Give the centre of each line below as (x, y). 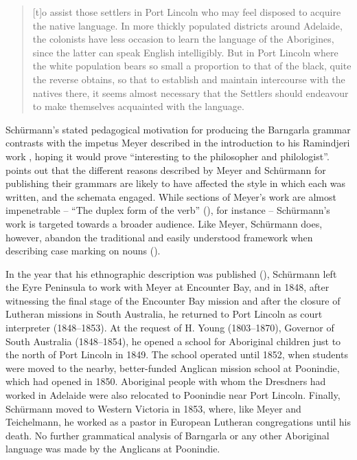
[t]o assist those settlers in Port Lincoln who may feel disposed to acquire (187, 12)
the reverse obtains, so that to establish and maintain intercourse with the (189, 79)
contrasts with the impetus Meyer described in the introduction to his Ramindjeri (178, 143)
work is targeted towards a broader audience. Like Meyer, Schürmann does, (164, 223)
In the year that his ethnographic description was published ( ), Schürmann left (171, 273)
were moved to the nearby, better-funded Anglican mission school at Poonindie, (173, 368)
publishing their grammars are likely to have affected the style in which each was (176, 183)
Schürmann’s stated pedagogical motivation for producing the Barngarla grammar (178, 129)
